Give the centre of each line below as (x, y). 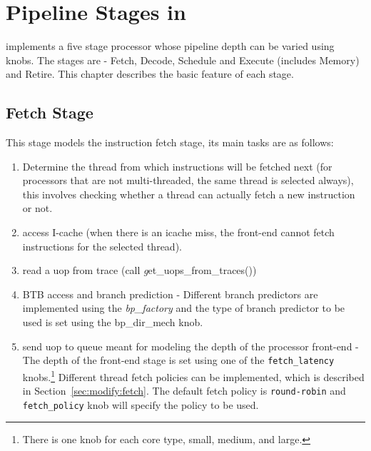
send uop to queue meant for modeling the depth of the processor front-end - (190, 346)
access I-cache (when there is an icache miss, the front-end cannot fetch (178, 232)
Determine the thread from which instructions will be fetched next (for (177, 166)
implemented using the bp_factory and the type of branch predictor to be (184, 308)
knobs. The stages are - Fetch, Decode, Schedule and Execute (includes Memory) (183, 60)
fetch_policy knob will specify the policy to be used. (141, 404)
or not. (37, 208)
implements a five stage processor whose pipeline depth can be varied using (170, 46)
